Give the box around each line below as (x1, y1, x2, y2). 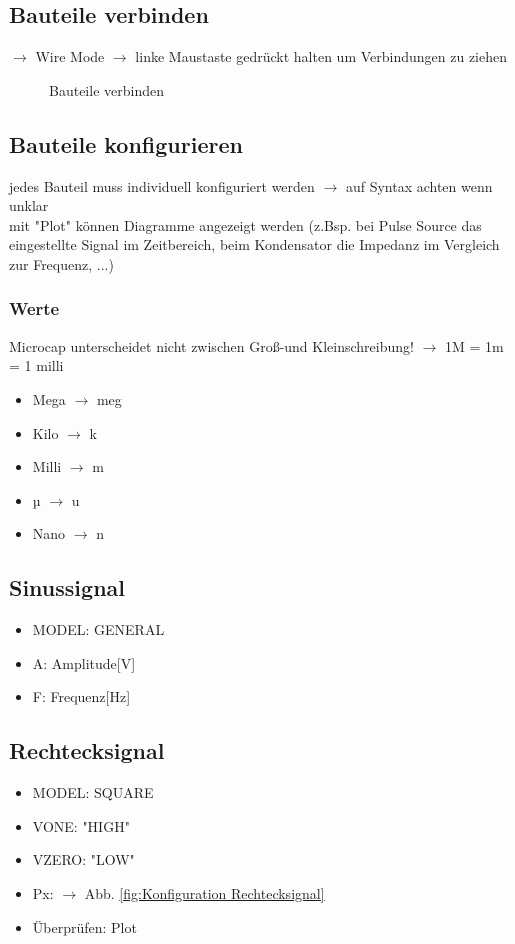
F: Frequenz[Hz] (32, 686, 131, 707)
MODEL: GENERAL (32, 619, 165, 640)
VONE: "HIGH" (32, 815, 130, 836)
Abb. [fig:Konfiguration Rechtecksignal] (84, 882, 325, 903)
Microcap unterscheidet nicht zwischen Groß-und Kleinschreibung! (9, 335, 414, 356)
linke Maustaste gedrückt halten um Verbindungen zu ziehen (135, 46, 507, 67)
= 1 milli (9, 355, 64, 376)
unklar (9, 195, 49, 216)
